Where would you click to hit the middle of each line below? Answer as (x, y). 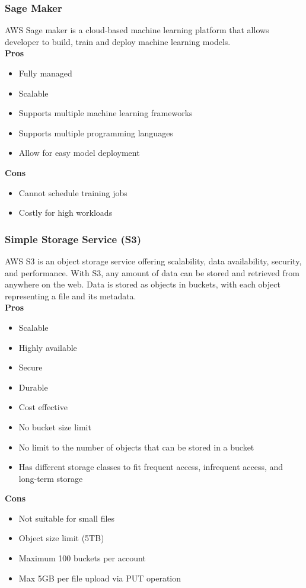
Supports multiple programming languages (96, 132)
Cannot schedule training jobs (73, 192)
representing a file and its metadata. (71, 295)
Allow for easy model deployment (79, 153)
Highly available (48, 347)
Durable (33, 387)
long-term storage (51, 478)
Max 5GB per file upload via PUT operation (100, 578)
